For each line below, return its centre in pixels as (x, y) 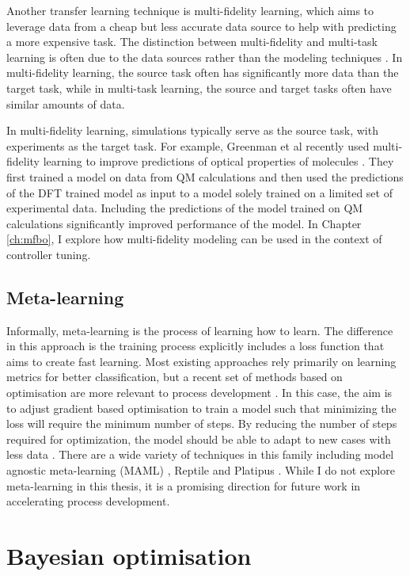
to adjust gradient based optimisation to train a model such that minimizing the (201, 408)
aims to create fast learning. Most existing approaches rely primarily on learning (201, 361)
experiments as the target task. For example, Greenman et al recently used (188, 145)
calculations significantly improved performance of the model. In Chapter (184, 223)
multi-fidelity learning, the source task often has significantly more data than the (203, 72)
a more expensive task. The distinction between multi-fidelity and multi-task (192, 42)
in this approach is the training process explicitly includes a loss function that (196, 346)
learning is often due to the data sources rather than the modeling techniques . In (205, 57)
